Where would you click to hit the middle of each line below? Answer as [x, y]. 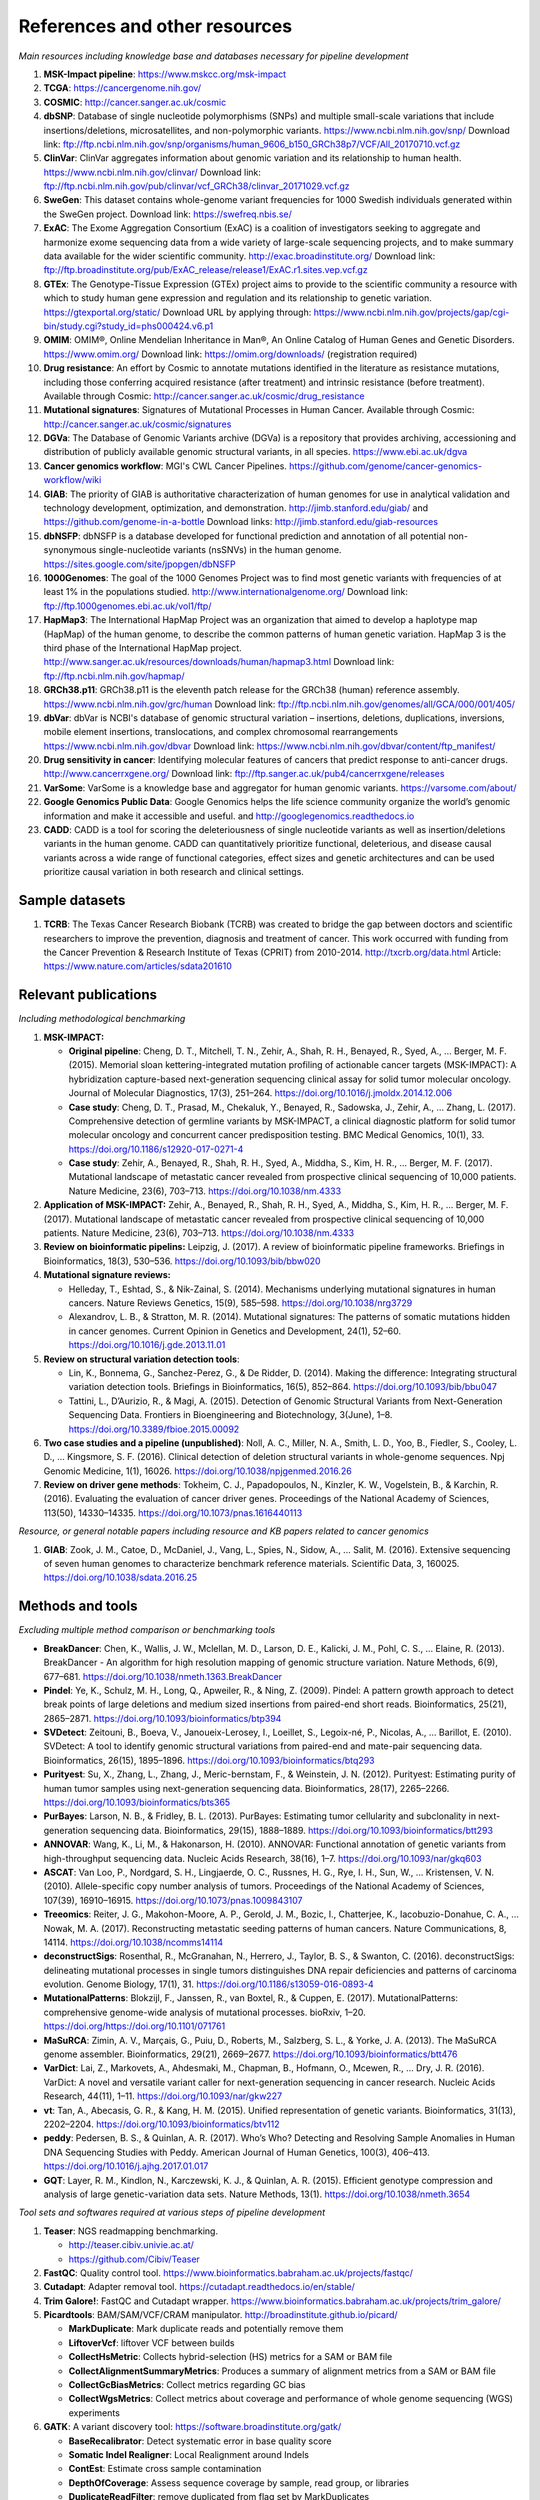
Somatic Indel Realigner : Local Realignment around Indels [189, 2454]
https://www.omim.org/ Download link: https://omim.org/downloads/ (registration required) [230, 354]
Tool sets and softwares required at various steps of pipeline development [171, 2212]
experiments [94, 2412]
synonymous [70, 550]
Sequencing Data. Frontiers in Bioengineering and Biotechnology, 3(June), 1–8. [230, 1415]
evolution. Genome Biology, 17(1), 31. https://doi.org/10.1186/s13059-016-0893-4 [208, 1984]
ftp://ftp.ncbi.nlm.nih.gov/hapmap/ [114, 676]
